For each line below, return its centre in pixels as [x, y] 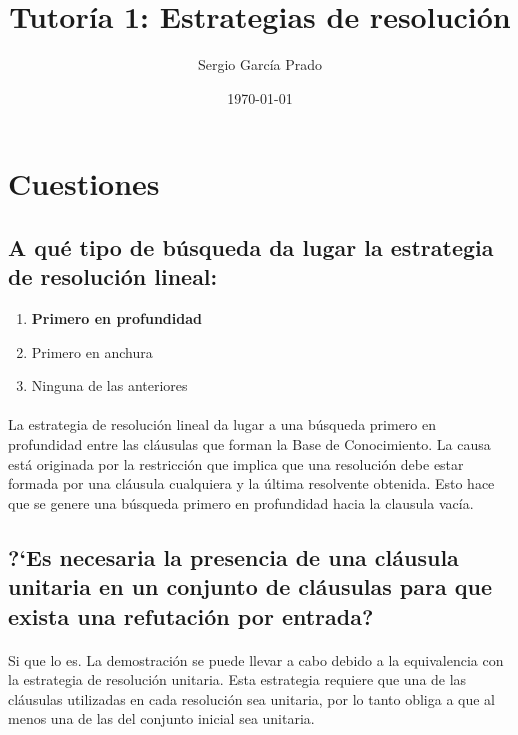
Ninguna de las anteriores [109, 385]
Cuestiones [84, 183]
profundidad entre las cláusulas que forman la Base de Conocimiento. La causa [249, 444]
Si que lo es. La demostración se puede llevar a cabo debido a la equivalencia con [256, 659]
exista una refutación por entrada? [191, 615]
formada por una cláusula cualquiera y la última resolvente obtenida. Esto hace [251, 483]
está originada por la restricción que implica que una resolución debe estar [236, 463]
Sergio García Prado [260, 64]
